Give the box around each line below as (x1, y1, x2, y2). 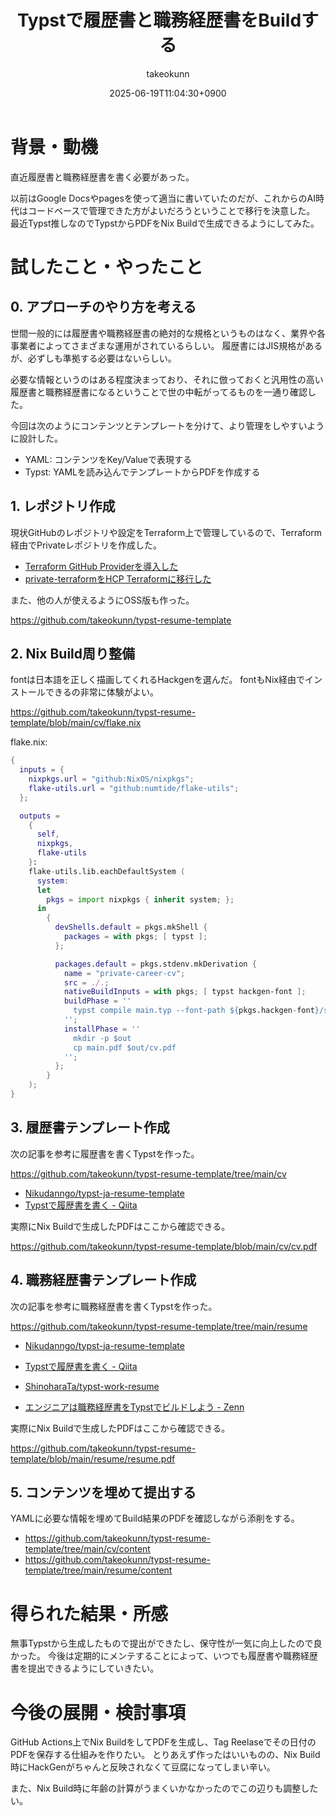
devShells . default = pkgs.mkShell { (54, 922, 208, 933)
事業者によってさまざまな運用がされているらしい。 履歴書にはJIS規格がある (10, 339, 323, 351)
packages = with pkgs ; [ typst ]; (63, 932, 208, 942)
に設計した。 (10, 432, 63, 444)
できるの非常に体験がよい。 (44, 686, 160, 698)
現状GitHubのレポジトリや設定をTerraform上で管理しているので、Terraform (10, 526, 322, 538)
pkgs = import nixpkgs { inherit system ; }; (46, 894, 235, 905)
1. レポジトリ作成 (10, 498, 116, 515)
